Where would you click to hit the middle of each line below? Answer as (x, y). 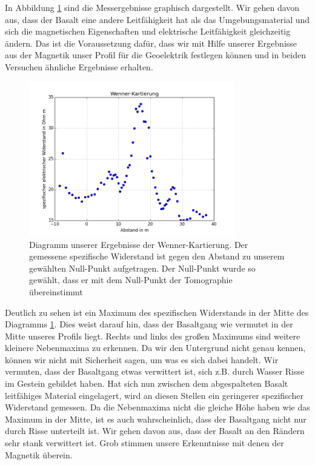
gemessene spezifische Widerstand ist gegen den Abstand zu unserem (157, 256)
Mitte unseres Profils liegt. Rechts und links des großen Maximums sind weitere (153, 336)
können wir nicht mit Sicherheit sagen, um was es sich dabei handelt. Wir (142, 359)
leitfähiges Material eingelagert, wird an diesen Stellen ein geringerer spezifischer (154, 395)
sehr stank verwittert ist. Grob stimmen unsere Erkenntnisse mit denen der (144, 443)
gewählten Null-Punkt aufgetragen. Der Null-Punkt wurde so (142, 268)
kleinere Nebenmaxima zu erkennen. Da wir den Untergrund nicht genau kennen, (155, 348)
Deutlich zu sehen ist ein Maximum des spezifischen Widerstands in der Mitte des (157, 312)
